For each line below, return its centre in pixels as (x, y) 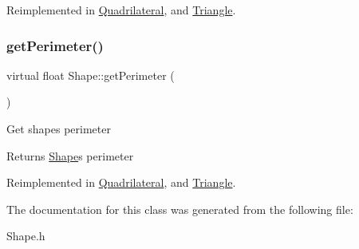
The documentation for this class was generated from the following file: (180, 209)
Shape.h (26, 236)
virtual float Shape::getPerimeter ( (91, 75)
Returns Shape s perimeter (70, 155)
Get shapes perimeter (59, 128)
